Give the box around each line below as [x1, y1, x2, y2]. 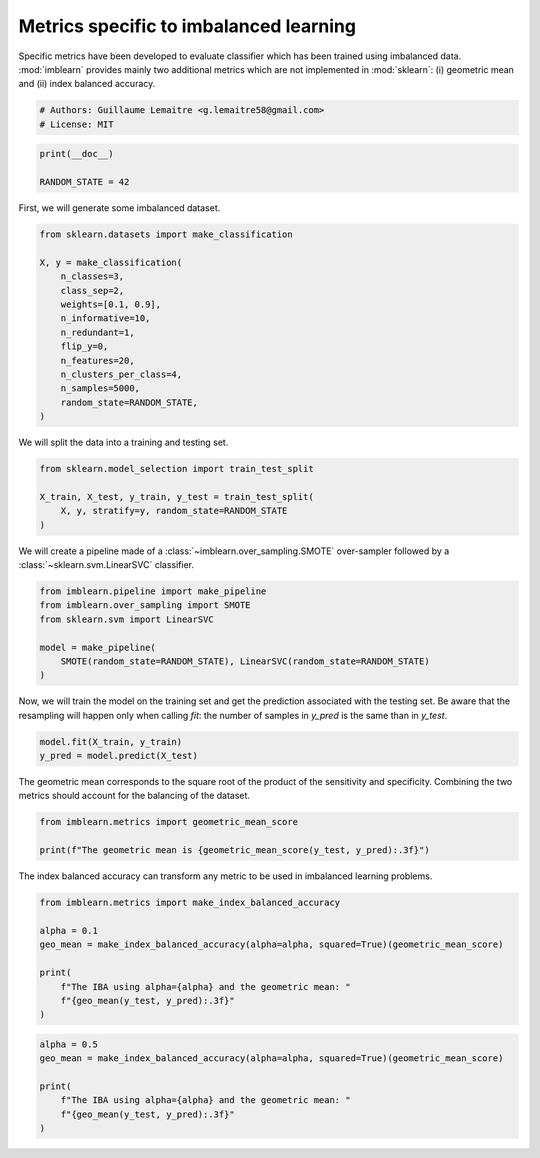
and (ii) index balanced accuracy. [18, 78, 156, 90]
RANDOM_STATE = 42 [39, 176, 130, 188]
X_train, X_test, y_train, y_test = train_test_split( [39, 491, 314, 502]
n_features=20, [60, 355, 135, 366]
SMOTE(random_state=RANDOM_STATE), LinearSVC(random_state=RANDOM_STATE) [60, 655, 430, 667]
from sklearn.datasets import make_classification [39, 229, 294, 240]
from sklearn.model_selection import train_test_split [39, 463, 314, 475]
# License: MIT [39, 118, 114, 130]
